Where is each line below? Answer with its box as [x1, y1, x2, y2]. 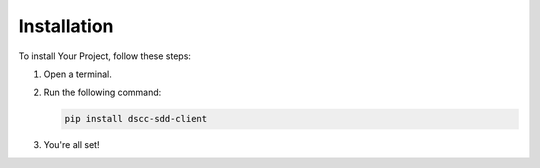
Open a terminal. [43, 68, 112, 80]
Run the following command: [43, 86, 162, 99]
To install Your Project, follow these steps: [18, 50, 192, 62]
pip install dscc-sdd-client [64, 113, 208, 125]
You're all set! [43, 139, 100, 151]
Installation [18, 15, 114, 37]
